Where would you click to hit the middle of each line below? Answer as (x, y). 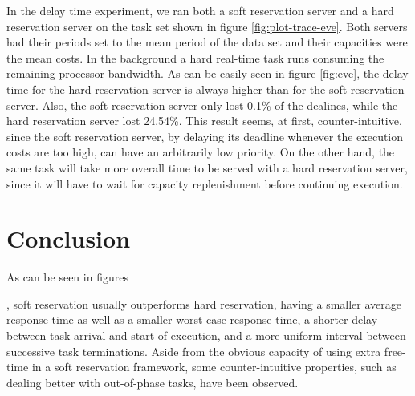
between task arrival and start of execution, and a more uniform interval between (206, 335)
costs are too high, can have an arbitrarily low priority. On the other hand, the (201, 152)
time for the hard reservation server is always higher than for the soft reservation (205, 89)
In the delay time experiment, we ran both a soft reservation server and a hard (200, 10)
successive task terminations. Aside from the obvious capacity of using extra (194, 351)
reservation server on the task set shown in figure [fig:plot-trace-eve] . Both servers (207, 26)
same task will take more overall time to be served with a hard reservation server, (207, 167)
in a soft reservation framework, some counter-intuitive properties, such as (214, 367)
